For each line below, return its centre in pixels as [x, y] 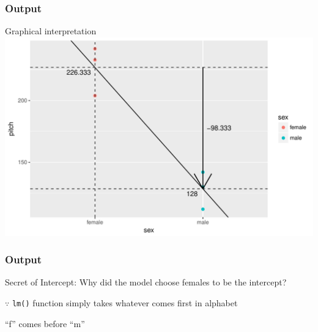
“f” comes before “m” [45, 323]
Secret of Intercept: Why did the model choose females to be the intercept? [146, 282]
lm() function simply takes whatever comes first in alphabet [125, 303]
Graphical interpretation [51, 31]
